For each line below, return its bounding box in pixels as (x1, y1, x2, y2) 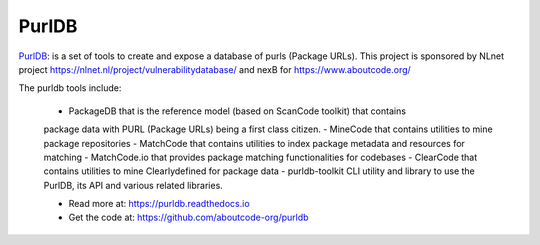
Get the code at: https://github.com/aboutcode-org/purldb (68, 211, 309, 224)
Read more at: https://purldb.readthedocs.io (68, 198, 250, 210)
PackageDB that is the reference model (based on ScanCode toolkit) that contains (68, 105, 407, 117)
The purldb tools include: (18, 82, 122, 94)
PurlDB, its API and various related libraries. (43, 179, 224, 191)
